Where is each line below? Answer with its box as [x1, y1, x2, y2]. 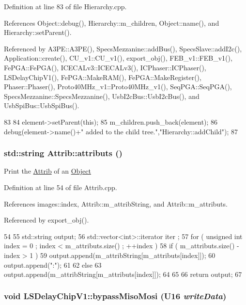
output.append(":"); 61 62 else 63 [4, 259, 102, 270]
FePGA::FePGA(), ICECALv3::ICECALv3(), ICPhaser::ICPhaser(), [4, 62, 206, 72]
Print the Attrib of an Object [4, 166, 91, 176]
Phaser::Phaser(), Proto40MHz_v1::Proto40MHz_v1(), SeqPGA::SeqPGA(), [4, 81, 232, 92]
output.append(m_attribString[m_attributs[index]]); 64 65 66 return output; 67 [4, 269, 242, 279]
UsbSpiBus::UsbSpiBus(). [4, 100, 79, 111]
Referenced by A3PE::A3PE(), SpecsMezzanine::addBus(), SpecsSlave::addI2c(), [4, 43, 242, 53]
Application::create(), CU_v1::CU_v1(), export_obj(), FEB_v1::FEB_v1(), [4, 53, 232, 63]
